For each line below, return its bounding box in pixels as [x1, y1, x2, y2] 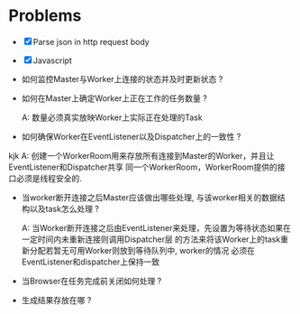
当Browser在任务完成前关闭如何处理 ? [21, 275, 162, 286]
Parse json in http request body [32, 36, 150, 47]
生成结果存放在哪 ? [21, 294, 92, 305]
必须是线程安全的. [15, 172, 83, 183]
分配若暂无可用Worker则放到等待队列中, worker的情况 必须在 [29, 245, 256, 255]
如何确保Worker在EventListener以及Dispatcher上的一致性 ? [21, 131, 241, 142]
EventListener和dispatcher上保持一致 [21, 256, 159, 267]
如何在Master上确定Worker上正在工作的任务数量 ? [21, 92, 208, 104]
